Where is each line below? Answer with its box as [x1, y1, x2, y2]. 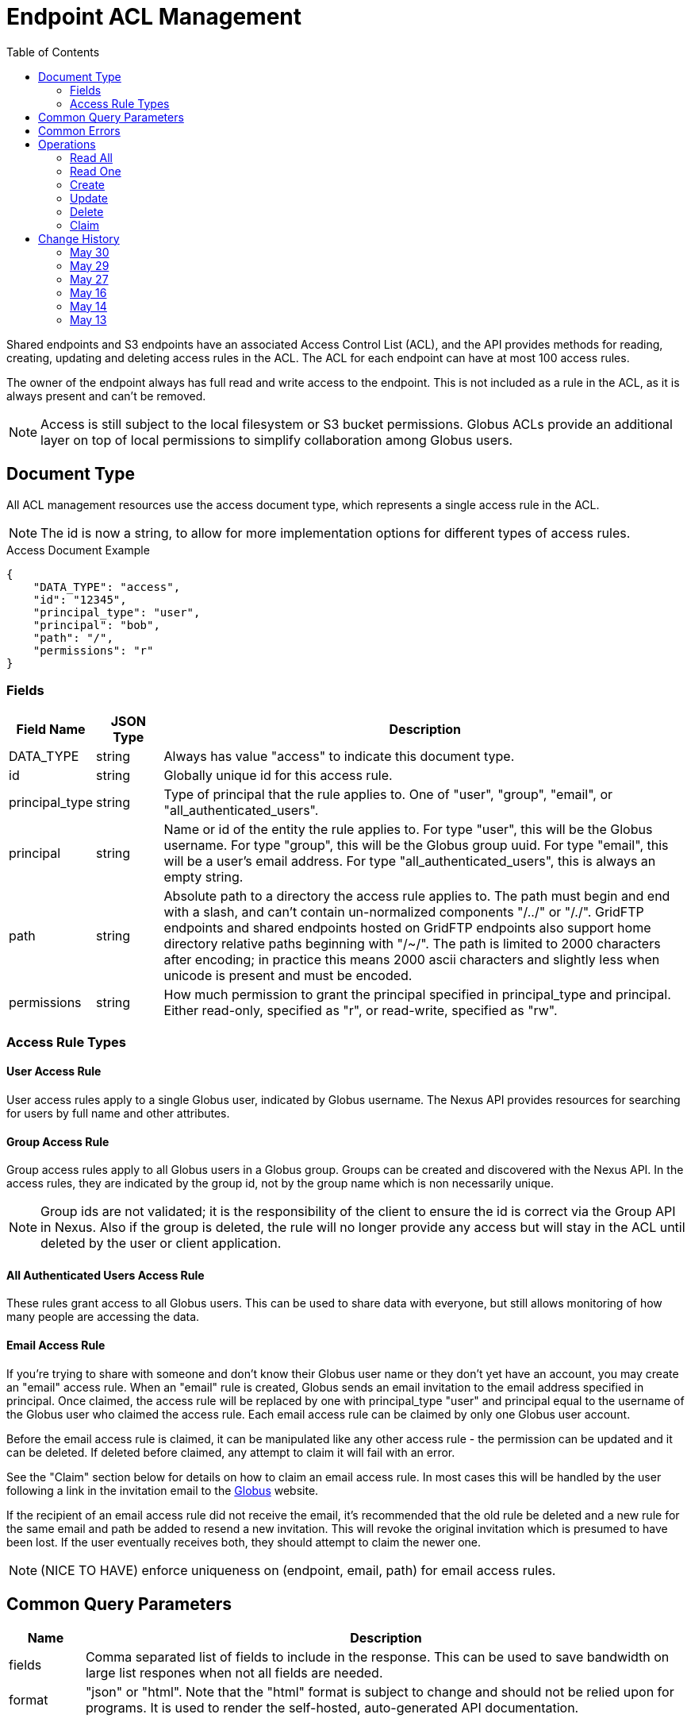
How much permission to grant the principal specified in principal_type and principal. [163, 986, 671, 1003]
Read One [70, 164, 121, 178]
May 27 [70, 272, 109, 286]
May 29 [70, 258, 109, 272]
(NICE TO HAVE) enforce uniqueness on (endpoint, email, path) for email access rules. [40, 1562, 556, 1578]
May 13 [70, 312, 107, 326]
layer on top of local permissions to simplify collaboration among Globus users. [40, 431, 513, 448]
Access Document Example [6, 542, 150, 557]
